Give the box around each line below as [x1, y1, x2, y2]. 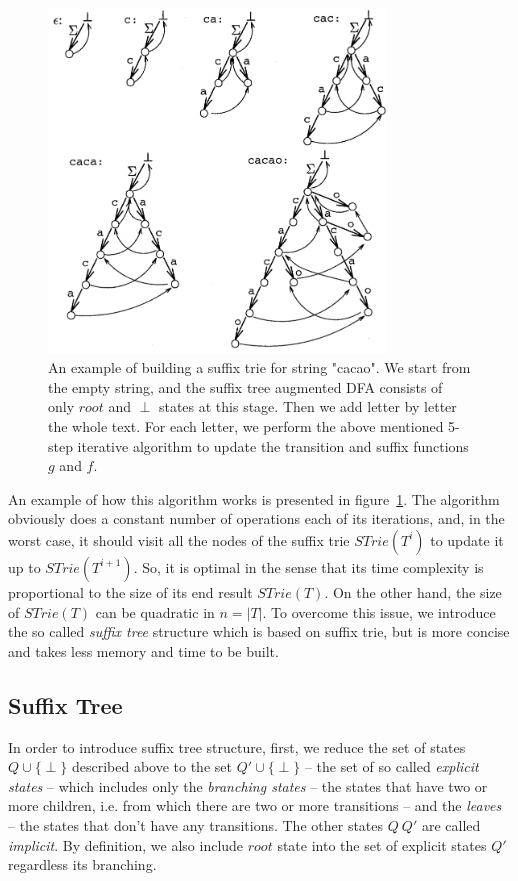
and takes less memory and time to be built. [8, 640, 279, 661]
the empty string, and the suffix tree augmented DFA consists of [48, 376, 443, 397]
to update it [430, 529, 504, 550]
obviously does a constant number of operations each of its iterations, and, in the [8, 508, 505, 529]
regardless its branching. [8, 854, 157, 875]
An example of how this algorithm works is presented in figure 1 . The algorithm [8, 488, 500, 509]
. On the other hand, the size [324, 581, 502, 602]
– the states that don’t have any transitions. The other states [8, 814, 384, 835]
